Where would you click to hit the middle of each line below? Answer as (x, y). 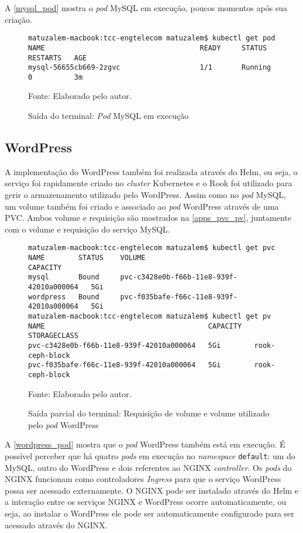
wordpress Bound (64, 297)
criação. (18, 19)
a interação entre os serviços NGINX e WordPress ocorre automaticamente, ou (146, 502)
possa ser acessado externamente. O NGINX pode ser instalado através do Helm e (152, 490)
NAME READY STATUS (148, 48)
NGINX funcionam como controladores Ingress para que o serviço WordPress (143, 479)
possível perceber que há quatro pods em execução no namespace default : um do (150, 455)
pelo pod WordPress (63, 424)
